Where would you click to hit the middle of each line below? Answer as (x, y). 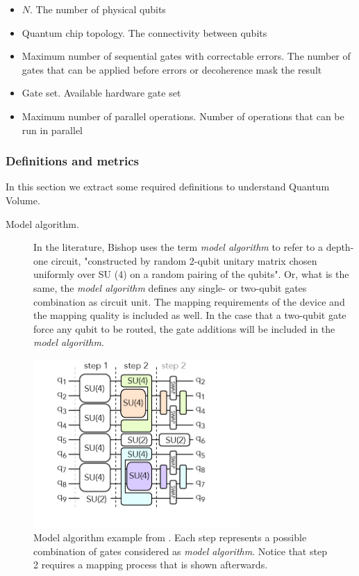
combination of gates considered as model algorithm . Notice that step (180, 551)
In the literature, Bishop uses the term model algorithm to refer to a (178, 247)
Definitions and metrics (72, 161)
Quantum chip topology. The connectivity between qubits (144, 32)
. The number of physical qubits (98, 9)
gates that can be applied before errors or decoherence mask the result (172, 69)
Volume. (23, 200)
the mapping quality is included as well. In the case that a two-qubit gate (190, 315)
